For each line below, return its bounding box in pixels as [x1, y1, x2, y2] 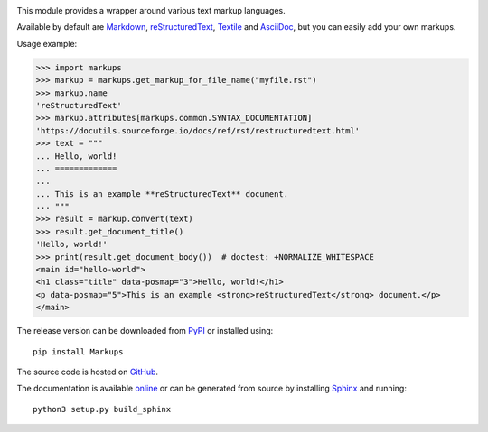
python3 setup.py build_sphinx [33, 404, 172, 414]
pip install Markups [33, 346, 124, 356]
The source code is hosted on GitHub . [16, 366, 158, 377]
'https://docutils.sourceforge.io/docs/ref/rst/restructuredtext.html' [35, 125, 361, 135]
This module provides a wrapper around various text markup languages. [16, 5, 286, 15]
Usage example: [16, 38, 78, 49]
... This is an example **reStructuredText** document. [35, 188, 289, 198]
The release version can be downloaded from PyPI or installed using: [16, 326, 274, 336]
